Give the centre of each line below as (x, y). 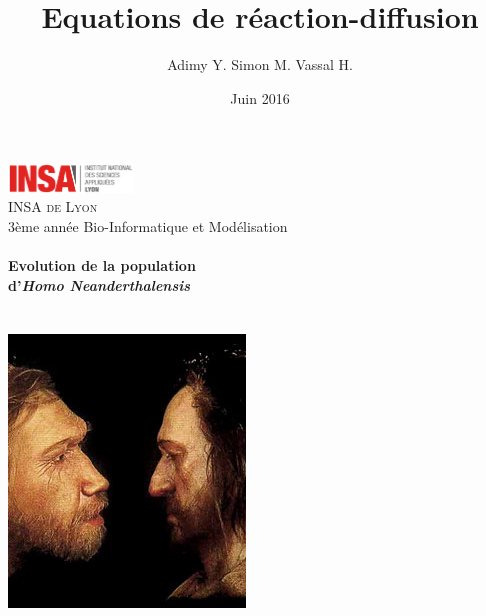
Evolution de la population (102, 265)
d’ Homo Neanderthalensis (99, 284)
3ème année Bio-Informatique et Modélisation (148, 225)
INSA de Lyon (53, 206)
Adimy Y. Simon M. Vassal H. (260, 64)
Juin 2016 (260, 97)
